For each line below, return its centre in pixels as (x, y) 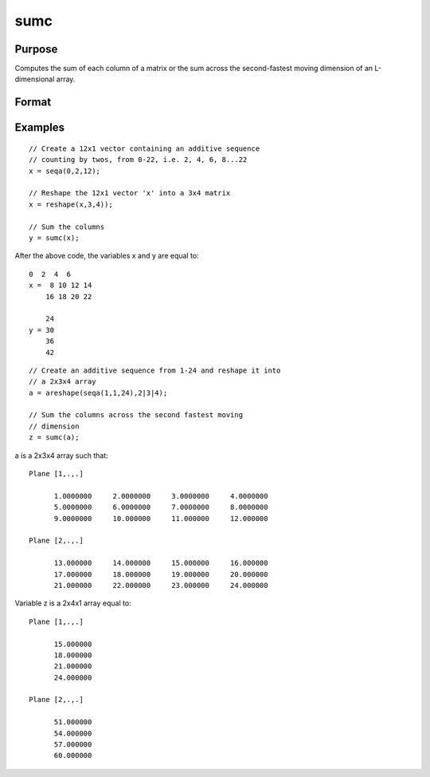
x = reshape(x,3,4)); (71, 204)
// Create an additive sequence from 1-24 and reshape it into (155, 370)
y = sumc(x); (54, 238)
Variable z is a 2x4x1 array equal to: (73, 603)
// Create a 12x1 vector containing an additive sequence (145, 148)
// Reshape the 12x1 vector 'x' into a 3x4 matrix (130, 193)
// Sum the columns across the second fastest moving (136, 415)
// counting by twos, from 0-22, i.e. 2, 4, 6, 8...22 (138, 160)
